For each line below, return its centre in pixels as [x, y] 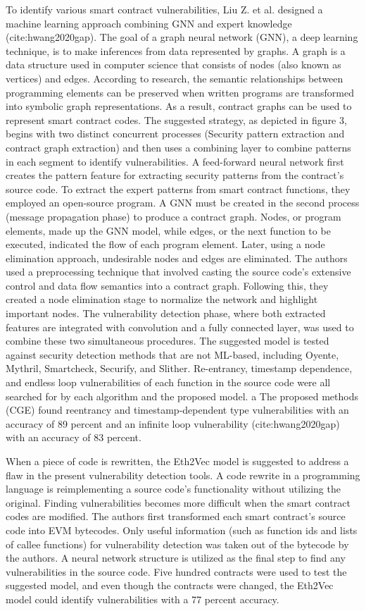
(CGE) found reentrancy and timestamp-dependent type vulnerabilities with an [177, 410]
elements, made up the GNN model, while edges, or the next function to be [168, 230]
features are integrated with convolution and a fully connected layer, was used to [180, 327]
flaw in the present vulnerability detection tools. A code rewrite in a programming [183, 475]
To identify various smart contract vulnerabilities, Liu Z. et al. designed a [164, 9]
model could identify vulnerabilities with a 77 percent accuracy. [143, 599]
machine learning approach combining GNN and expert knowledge [149, 23]
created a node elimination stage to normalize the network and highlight [162, 299]
